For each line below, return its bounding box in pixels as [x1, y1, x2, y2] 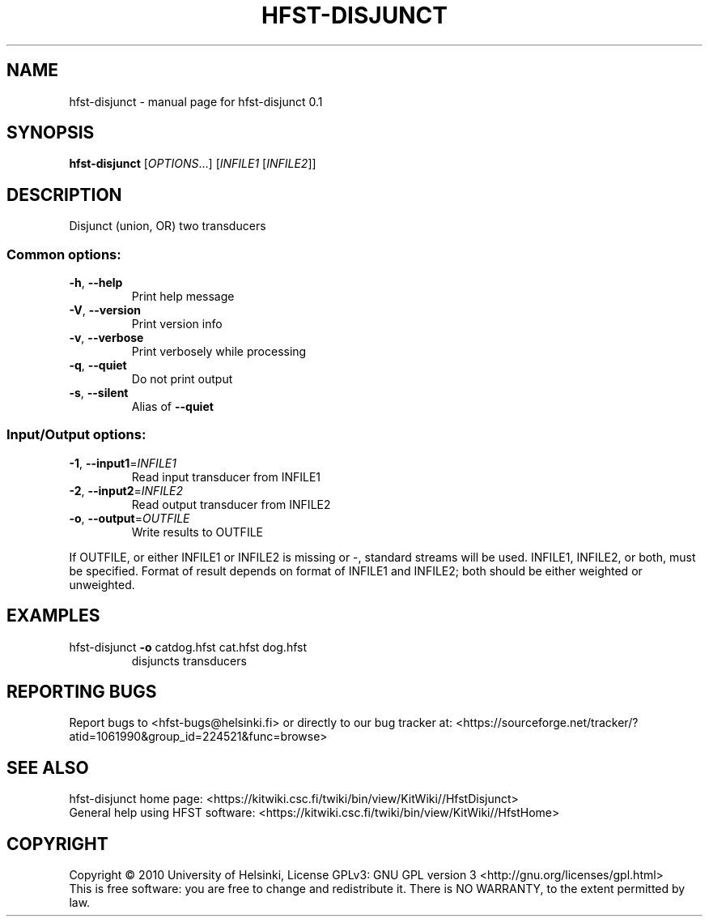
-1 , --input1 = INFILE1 [69, 455, 176, 470]
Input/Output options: [6, 426, 146, 443]
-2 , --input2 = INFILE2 [69, 483, 184, 498]
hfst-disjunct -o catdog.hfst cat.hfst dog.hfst [69, 639, 308, 654]
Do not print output [131, 372, 233, 387]
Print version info [131, 317, 223, 331]
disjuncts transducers [131, 653, 247, 668]
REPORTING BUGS [6, 682, 157, 703]
